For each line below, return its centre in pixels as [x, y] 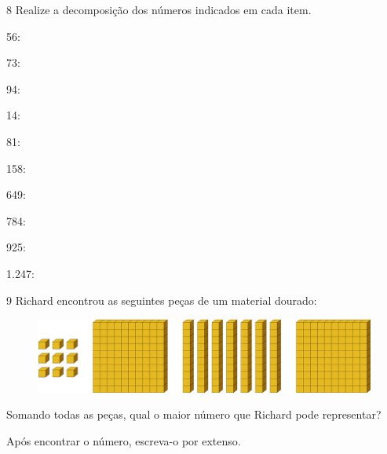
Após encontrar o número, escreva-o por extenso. [124, 440]
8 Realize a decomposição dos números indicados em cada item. [159, 9]
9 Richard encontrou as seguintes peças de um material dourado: [162, 300]
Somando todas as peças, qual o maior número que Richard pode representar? [194, 414]
